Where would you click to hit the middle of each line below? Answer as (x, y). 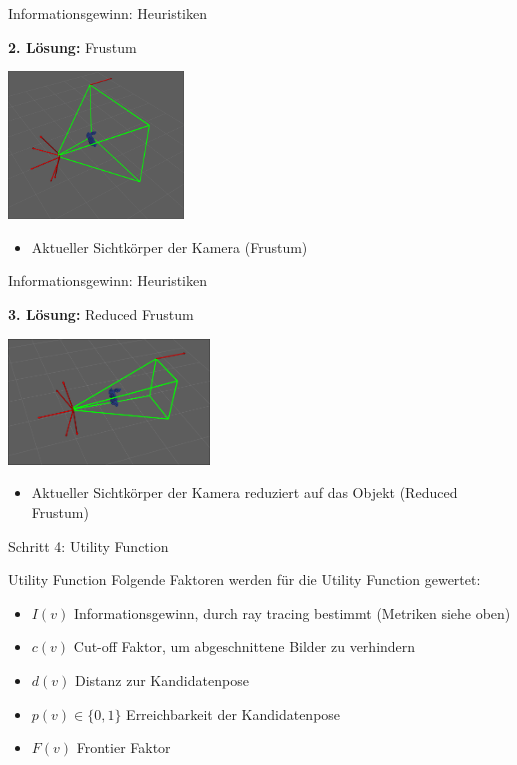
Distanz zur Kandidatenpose (162, 680)
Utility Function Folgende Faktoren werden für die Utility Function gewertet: (244, 579)
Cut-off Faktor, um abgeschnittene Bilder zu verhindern (244, 646)
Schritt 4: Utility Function (88, 545)
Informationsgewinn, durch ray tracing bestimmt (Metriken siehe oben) (292, 612)
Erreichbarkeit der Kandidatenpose (233, 713)
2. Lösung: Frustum (72, 46)
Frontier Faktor (123, 747)
